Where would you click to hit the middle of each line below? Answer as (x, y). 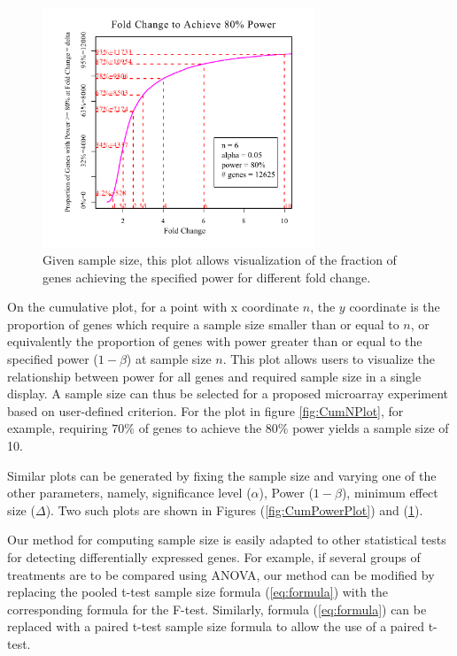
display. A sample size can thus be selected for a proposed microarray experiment (228, 394)
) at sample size (169, 359)
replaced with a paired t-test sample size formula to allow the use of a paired (216, 626)
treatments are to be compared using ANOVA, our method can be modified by (221, 574)
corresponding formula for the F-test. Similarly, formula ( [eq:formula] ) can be (217, 609)
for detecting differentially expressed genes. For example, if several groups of (214, 557)
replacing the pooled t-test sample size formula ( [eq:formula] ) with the (198, 592)
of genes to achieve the (200, 428)
